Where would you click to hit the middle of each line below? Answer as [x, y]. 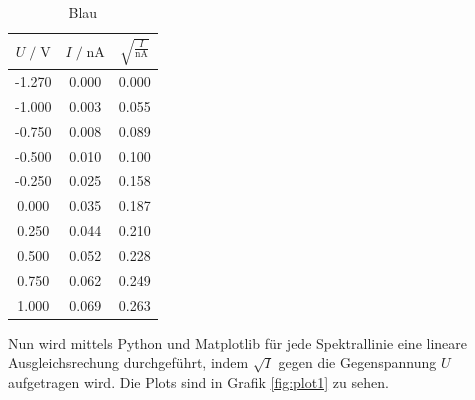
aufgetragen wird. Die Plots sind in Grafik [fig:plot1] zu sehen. [198, 381]
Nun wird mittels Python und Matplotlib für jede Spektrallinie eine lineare [238, 342]
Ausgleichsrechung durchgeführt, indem [128, 362]
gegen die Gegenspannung [357, 362]
